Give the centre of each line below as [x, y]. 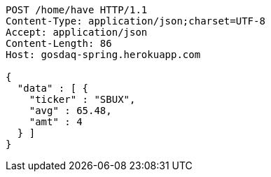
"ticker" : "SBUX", [82, 99]
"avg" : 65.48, [70, 111]
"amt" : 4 [56, 122]
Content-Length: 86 [59, 43]
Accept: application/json [77, 32]
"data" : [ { [53, 88]
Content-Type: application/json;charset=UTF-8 [135, 21]
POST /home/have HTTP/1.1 [77, 10]
